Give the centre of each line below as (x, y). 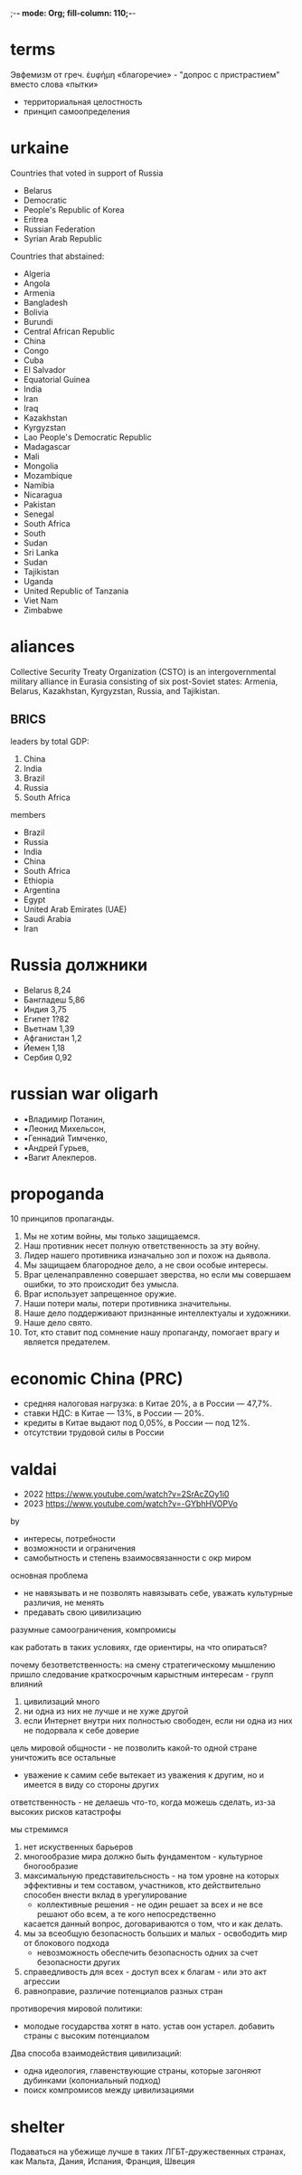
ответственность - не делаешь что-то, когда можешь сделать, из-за (143, 1802)
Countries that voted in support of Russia (87, 173)
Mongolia (41, 466)
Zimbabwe (43, 610)
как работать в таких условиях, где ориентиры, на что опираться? (139, 1648)
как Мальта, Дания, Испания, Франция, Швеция (103, 2161)
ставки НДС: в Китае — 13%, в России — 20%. (113, 1413)
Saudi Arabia (47, 918)
